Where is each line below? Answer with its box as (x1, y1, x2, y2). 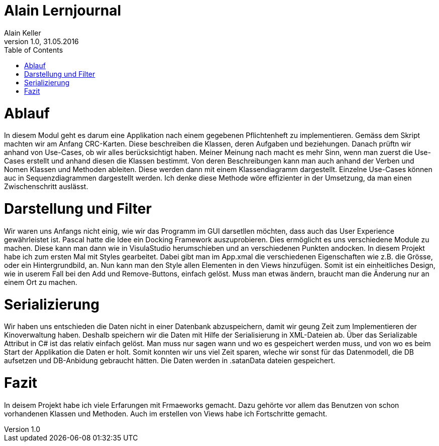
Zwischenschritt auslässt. (4, 182, 88, 191)
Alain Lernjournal (4, 2, 122, 19)
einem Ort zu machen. (4, 277, 77, 286)
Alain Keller (4, 28, 41, 37)
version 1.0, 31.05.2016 (4, 37, 79, 46)
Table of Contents (4, 45, 63, 54)
